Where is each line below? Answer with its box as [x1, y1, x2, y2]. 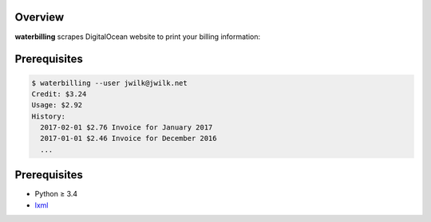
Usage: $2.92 [31, 100, 83, 110]
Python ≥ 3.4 [34, 189, 78, 199]
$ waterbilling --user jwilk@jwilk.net [31, 78, 188, 88]
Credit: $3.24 [31, 89, 87, 99]
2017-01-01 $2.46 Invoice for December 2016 [40, 134, 217, 143]
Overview [14, 10, 65, 24]
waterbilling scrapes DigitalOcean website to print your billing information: [14, 32, 261, 41]
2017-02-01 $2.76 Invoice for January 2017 [40, 123, 213, 132]
